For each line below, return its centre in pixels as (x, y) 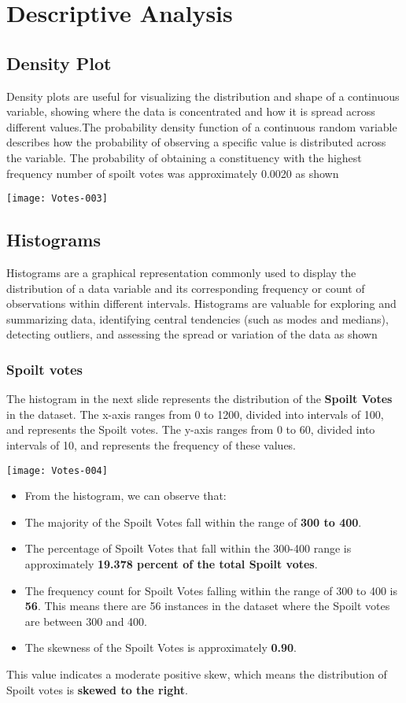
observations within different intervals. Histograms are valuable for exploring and (201, 303)
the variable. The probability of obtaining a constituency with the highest (184, 157)
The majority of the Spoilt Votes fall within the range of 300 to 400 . (193, 522)
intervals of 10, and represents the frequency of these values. (151, 444)
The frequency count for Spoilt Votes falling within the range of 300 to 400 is (211, 590)
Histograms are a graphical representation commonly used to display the (181, 272)
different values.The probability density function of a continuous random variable (202, 126)
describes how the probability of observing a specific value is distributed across (196, 142)
